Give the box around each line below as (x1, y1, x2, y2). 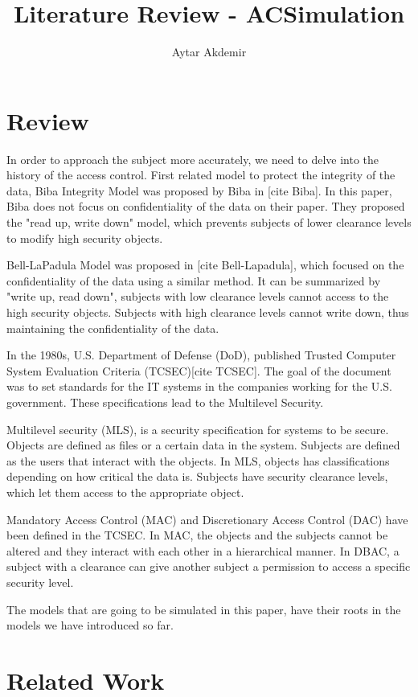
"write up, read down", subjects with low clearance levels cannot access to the (6, 288, 389, 305)
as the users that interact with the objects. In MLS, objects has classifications (6, 452, 390, 469)
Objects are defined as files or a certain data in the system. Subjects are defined (6, 437, 400, 453)
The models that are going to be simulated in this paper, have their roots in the (6, 601, 401, 617)
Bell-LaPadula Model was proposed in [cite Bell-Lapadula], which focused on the (6, 256, 404, 273)
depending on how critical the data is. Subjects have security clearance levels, (6, 468, 388, 485)
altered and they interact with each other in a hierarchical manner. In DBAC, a (6, 542, 400, 559)
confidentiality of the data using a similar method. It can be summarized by (6, 272, 381, 289)
